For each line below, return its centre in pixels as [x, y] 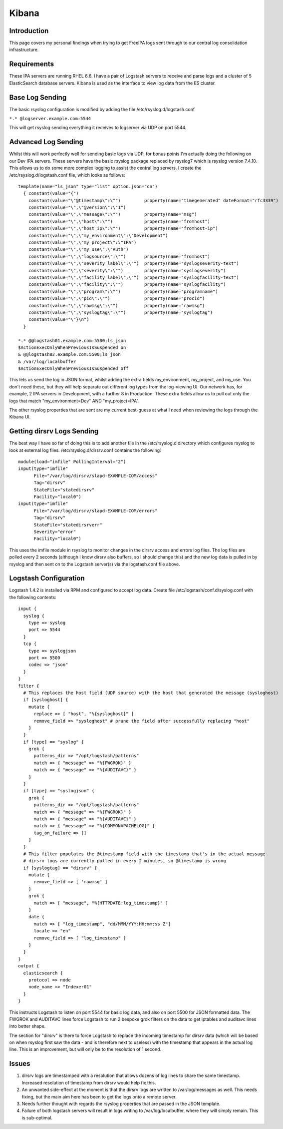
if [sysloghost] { [46, 700]
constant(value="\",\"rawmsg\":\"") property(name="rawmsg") [117, 306]
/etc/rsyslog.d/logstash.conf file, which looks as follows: [67, 175]
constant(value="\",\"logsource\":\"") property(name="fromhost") [119, 256]
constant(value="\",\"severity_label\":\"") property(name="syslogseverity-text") [134, 263]
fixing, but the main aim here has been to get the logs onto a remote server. [99, 1096]
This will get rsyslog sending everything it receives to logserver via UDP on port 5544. [98, 128]
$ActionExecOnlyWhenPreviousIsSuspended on [72, 347]
